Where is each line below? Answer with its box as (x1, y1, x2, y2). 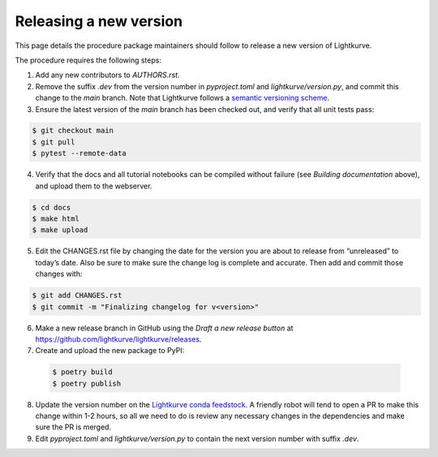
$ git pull (32, 137, 75, 146)
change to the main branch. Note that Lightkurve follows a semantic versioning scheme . (35, 93, 330, 103)
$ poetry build (52, 368, 113, 377)
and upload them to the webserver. (35, 181, 152, 191)
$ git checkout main (32, 126, 114, 136)
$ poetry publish (52, 378, 122, 388)
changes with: (35, 269, 83, 279)
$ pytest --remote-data (32, 149, 127, 158)
